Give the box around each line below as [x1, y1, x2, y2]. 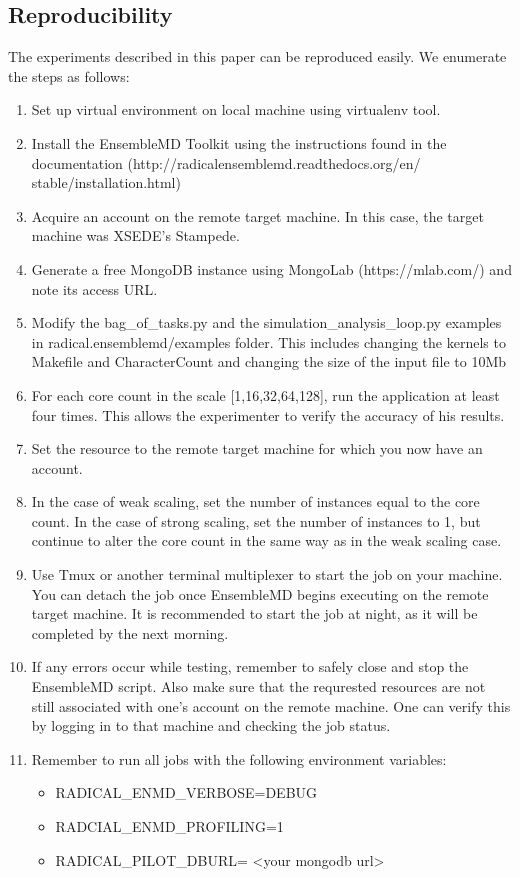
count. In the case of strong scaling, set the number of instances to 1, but [31, 510, 481, 531]
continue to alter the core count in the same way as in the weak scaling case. [31, 530, 502, 551]
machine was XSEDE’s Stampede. [31, 225, 240, 246]
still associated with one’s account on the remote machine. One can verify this [31, 695, 511, 716]
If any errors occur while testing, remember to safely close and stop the [31, 656, 469, 677]
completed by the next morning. [31, 622, 229, 643]
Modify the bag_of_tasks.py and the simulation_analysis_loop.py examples [31, 312, 502, 333]
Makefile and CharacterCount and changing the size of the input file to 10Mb [31, 351, 507, 372]
